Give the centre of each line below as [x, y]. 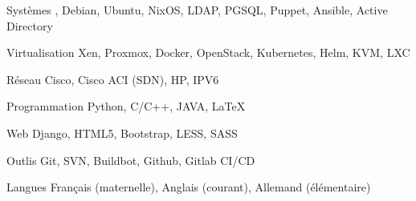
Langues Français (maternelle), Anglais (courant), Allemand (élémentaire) [189, 187]
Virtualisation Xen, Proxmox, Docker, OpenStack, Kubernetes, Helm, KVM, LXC [208, 52]
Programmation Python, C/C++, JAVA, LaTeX [126, 106]
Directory [30, 25]
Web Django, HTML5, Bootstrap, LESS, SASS [122, 133]
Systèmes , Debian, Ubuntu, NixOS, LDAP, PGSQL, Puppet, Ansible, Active [197, 10]
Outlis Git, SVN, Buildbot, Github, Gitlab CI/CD [131, 160]
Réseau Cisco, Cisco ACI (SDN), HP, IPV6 [113, 79]
